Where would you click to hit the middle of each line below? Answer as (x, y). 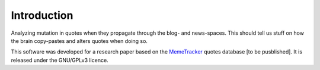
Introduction (42, 15)
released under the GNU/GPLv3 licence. (60, 60)
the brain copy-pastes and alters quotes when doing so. (79, 41)
